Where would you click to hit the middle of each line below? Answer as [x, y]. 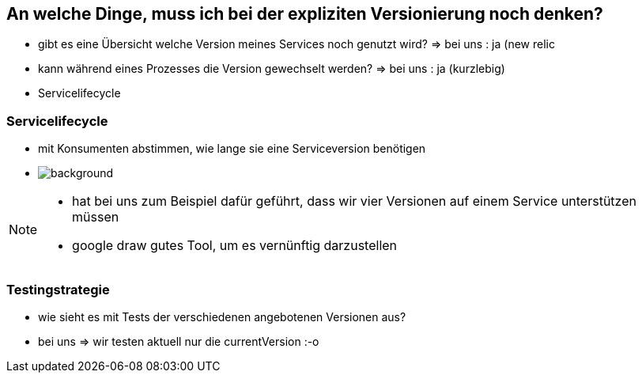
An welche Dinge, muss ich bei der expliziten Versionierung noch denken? [305, 14]
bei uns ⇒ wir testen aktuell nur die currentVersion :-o [179, 341]
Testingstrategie [58, 289]
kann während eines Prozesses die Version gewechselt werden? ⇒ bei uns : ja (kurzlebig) [272, 69]
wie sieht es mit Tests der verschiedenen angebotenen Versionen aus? [222, 316]
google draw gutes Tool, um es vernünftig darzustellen [235, 246]
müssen [96, 217]
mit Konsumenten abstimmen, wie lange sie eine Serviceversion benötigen [232, 149]
